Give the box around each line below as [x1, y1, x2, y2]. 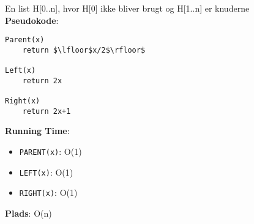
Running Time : [5, 124, 70, 137]
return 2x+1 [22, 106, 71, 116]
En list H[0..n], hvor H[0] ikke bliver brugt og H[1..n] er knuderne [5, 2, 250, 14]
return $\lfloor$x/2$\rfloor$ [22, 45, 146, 54]
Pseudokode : [5, 13, 59, 26]
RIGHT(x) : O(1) [19, 186, 78, 199]
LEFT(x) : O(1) [19, 165, 73, 178]
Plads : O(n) [5, 207, 52, 219]
